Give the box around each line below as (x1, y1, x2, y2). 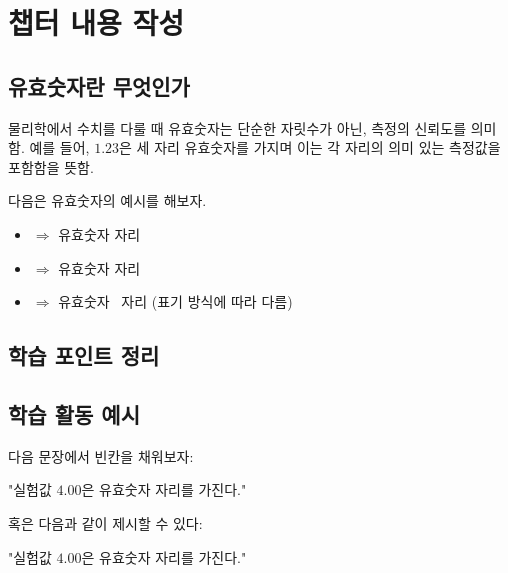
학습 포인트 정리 (8, 340, 160, 371)
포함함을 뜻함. (8, 156, 94, 177)
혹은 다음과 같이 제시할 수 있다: (8, 512, 203, 533)
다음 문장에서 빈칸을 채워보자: (8, 445, 194, 466)
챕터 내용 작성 (8, 2, 185, 43)
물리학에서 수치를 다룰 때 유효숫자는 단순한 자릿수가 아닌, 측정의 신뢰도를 (8, 117, 467, 138)
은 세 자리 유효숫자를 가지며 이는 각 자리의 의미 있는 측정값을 (119, 137, 501, 158)
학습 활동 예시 (8, 398, 141, 429)
